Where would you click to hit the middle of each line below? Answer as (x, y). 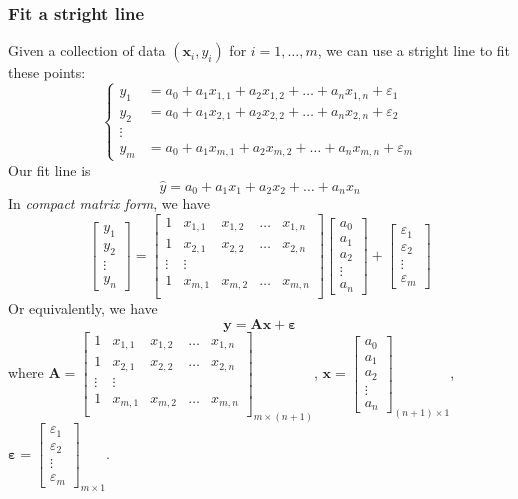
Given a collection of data (87, 50)
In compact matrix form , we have (109, 203)
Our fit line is (49, 169)
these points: (47, 72)
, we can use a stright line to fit (414, 50)
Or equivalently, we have (83, 308)
